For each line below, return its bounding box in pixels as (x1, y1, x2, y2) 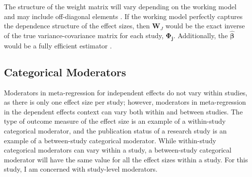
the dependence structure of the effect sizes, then (4, 21, 150, 31)
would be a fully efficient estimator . (4, 40, 112, 50)
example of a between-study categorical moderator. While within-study (4, 135, 216, 145)
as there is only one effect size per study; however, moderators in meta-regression (4, 97, 246, 107)
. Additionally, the (173, 30, 228, 40)
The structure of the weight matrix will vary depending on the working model (4, 1, 237, 11)
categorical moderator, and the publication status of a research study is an (4, 125, 227, 135)
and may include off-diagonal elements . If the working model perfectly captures (4, 11, 243, 21)
